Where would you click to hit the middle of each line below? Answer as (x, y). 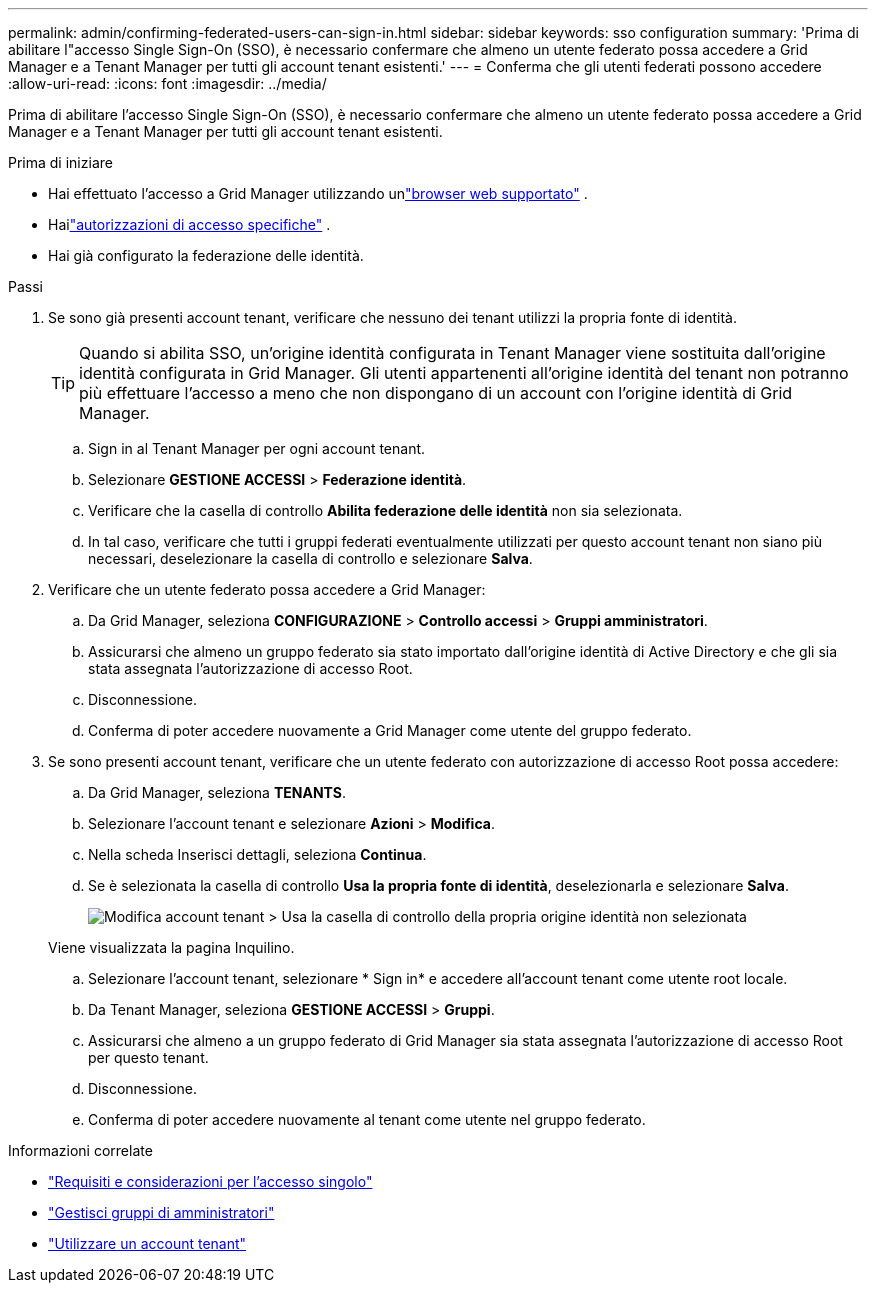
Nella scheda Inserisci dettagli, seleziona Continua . (257, 854)
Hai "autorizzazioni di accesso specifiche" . (189, 224)
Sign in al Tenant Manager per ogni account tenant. (257, 448)
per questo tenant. (148, 1057)
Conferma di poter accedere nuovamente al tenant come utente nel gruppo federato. (367, 1119)
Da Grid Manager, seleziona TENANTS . (217, 792)
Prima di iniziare (60, 162)
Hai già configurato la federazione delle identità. (206, 255)
